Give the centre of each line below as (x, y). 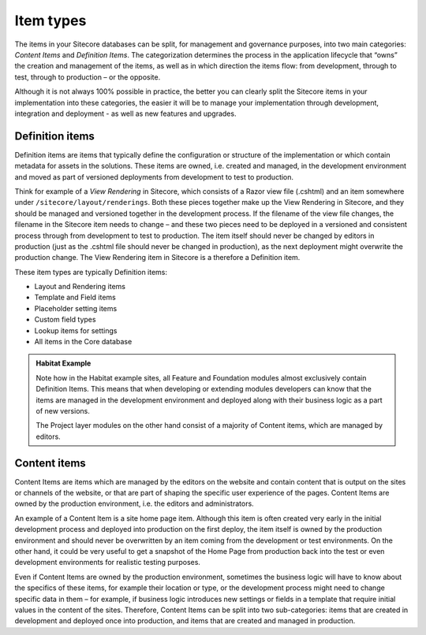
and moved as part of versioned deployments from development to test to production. (154, 176)
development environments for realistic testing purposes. (108, 563)
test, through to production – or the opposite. (88, 77)
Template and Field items (75, 297)
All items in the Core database (83, 342)
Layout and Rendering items (80, 287)
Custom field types (65, 320)
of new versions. (63, 411)
